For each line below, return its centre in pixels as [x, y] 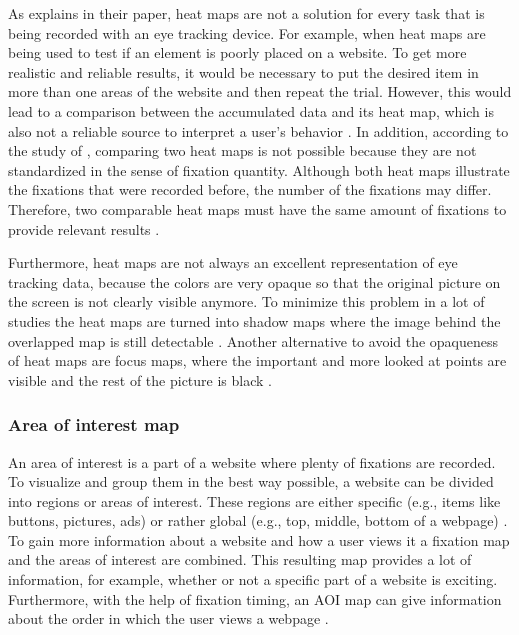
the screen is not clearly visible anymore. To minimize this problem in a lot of [246, 301]
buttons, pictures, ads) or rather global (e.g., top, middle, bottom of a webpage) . [258, 520]
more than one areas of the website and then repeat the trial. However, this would [260, 91]
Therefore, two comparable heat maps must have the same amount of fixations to [257, 208]
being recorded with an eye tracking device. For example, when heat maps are [247, 32]
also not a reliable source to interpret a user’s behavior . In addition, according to [258, 130]
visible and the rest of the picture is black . [140, 379]
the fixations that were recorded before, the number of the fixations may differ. [250, 189]
